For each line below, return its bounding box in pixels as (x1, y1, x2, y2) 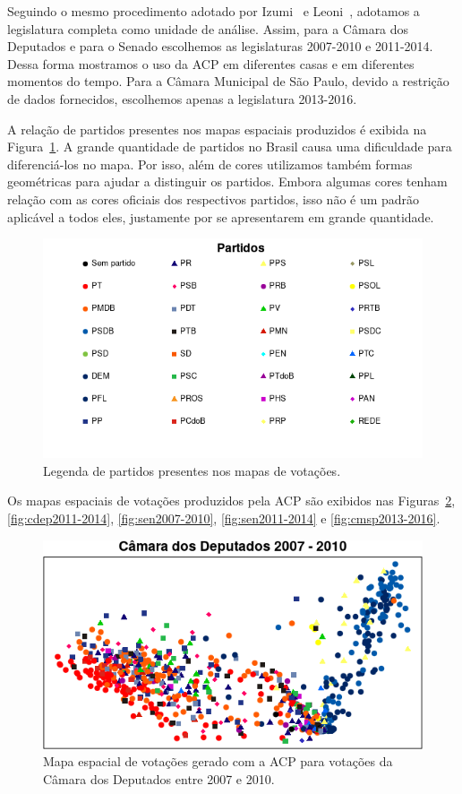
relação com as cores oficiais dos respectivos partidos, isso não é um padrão (7, 189, 420, 208)
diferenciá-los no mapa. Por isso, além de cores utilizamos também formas (7, 154, 413, 173)
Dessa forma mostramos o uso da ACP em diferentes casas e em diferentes (7, 54, 415, 73)
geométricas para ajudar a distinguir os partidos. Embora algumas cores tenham (7, 172, 448, 191)
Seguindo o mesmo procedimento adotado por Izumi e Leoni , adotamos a (7, 2, 420, 20)
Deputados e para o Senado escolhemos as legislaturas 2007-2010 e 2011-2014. (7, 37, 433, 56)
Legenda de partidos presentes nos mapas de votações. (43, 461, 341, 479)
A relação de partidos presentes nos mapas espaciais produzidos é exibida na (7, 119, 427, 138)
